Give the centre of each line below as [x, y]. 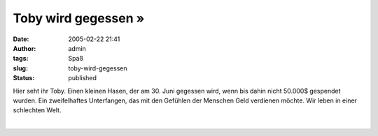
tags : [21, 59]
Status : [24, 78]
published [83, 78]
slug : [20, 68]
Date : [21, 39]
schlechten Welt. [37, 110]
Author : [24, 48]
